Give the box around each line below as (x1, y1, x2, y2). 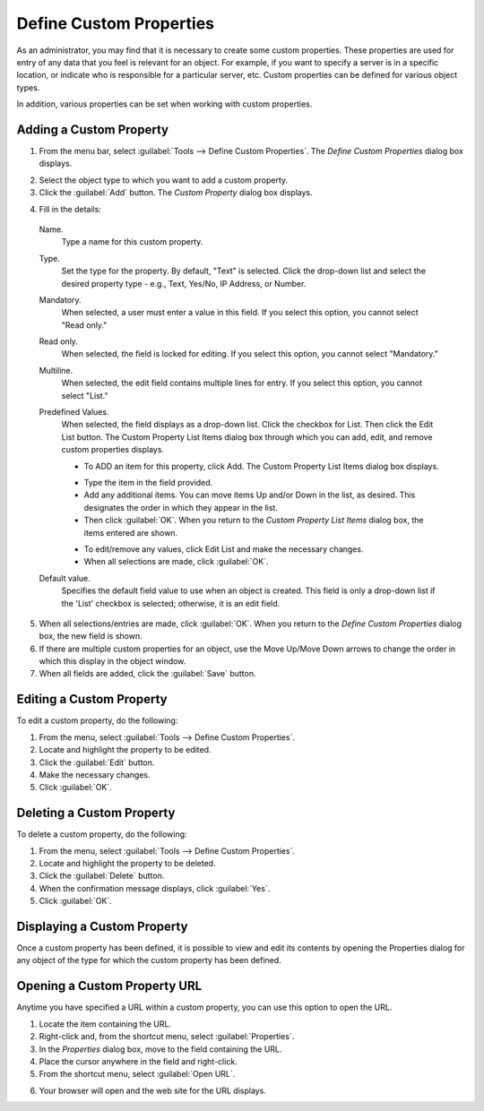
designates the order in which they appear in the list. (83, 502, 278, 512)
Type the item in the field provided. (83, 478, 213, 487)
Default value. (39, 573, 91, 583)
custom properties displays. (61, 444, 165, 455)
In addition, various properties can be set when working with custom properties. (16, 99, 313, 109)
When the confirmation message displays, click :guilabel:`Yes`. (39, 883, 271, 893)
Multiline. (39, 365, 73, 375)
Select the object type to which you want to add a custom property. (39, 175, 289, 185)
